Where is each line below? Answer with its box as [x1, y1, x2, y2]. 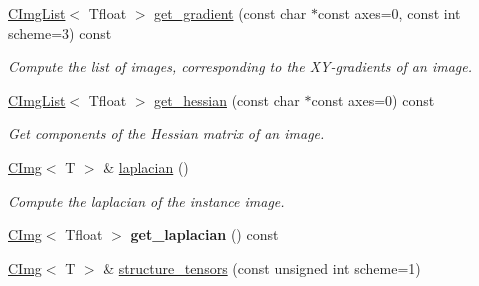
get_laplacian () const [130, 224, 279, 245]
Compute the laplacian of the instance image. [8, 190, 285, 211]
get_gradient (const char [154, 3, 307, 23]
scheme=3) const [8, 22, 112, 43]
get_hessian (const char [154, 89, 300, 110]
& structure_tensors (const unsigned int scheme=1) [103, 257, 421, 278]
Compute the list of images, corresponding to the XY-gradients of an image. [8, 56, 472, 77]
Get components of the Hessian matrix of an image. [8, 123, 325, 144]
